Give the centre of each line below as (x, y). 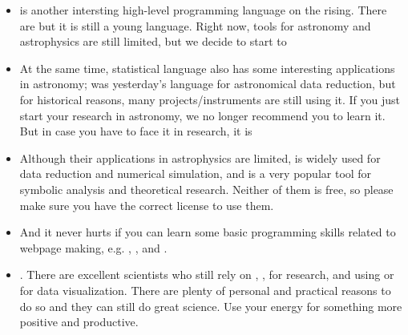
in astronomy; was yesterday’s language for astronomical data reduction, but (208, 84)
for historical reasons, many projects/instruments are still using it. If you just (210, 99)
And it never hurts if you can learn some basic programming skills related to (208, 232)
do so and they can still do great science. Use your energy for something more (211, 306)
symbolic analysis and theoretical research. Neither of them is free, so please (206, 189)
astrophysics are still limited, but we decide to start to (153, 41)
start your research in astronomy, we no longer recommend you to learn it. (202, 115)
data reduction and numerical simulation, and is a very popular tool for (196, 174)
